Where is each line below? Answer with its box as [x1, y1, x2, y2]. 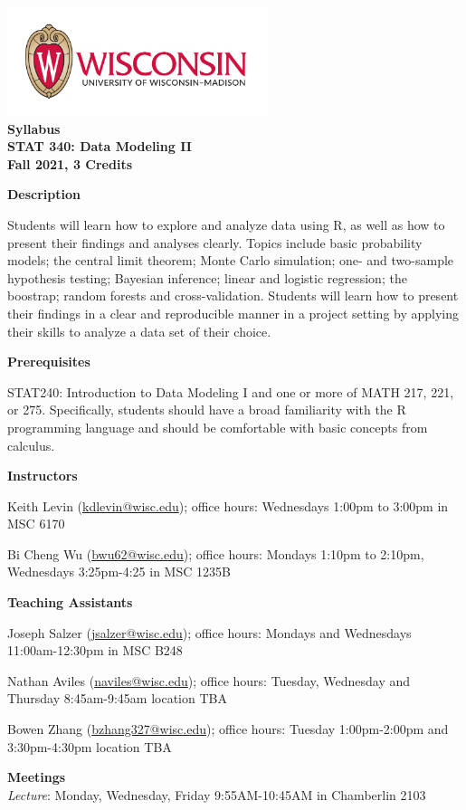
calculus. [7, 435, 55, 454]
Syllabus [7, 119, 61, 138]
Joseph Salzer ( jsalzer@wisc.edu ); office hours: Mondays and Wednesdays [7, 623, 412, 642]
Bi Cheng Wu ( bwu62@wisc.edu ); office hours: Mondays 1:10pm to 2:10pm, [7, 544, 424, 563]
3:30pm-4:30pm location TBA [7, 737, 172, 756]
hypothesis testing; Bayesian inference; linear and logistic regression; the [7, 268, 407, 287]
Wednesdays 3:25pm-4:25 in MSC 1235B [7, 562, 231, 581]
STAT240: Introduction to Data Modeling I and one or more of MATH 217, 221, [7, 382, 454, 401]
